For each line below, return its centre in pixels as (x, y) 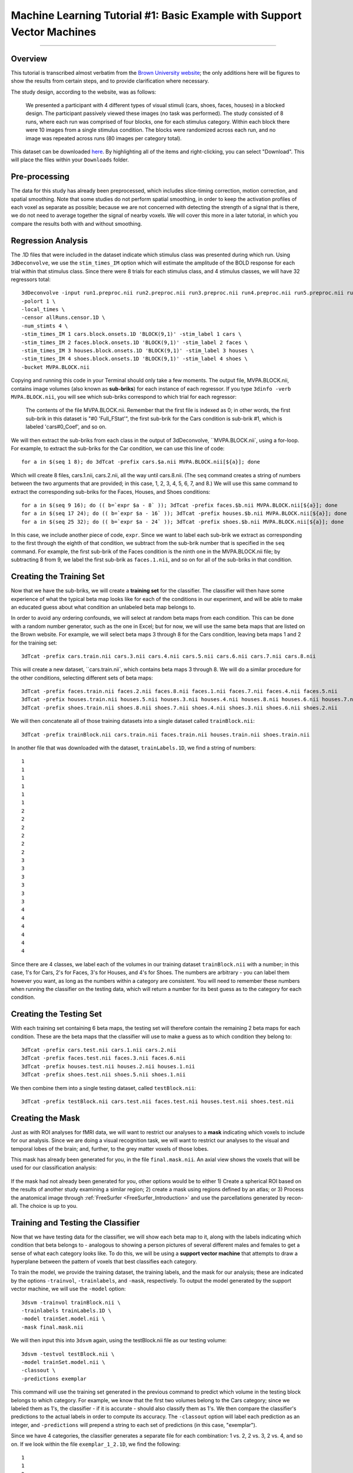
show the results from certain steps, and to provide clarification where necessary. (110, 81)
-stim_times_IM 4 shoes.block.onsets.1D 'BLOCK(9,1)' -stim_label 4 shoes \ (135, 359)
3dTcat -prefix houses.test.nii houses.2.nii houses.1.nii (108, 1066)
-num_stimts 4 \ (45, 326)
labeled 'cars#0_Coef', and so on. (66, 427)
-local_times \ (43, 310)
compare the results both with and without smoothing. (76, 223)
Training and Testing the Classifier (76, 1223)
